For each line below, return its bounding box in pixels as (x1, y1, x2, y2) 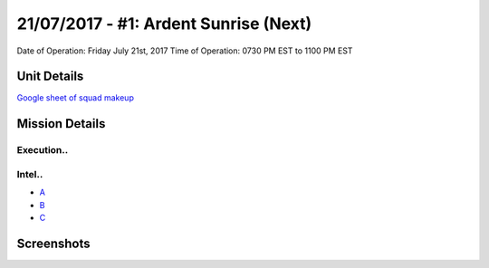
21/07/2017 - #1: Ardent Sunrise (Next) (16, 14, 312, 33)
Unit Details (16, 69, 84, 84)
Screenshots (16, 235, 91, 251)
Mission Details (16, 116, 106, 131)
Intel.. (16, 167, 43, 180)
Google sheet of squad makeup (16, 92, 135, 103)
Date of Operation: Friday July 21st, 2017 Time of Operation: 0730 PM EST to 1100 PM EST (16, 45, 353, 56)
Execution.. (16, 144, 69, 157)
